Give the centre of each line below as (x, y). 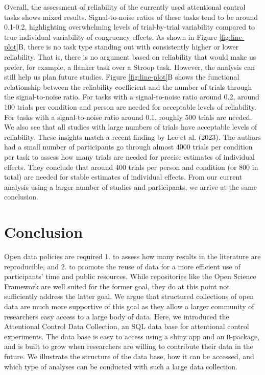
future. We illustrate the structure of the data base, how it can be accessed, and (129, 356)
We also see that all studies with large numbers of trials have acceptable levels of (131, 127)
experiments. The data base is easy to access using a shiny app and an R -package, (132, 336)
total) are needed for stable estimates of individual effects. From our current (123, 177)
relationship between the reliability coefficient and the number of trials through (128, 86)
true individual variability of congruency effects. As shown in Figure (111, 36)
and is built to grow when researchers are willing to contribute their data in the (129, 346)
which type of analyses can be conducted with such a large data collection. (121, 366)
